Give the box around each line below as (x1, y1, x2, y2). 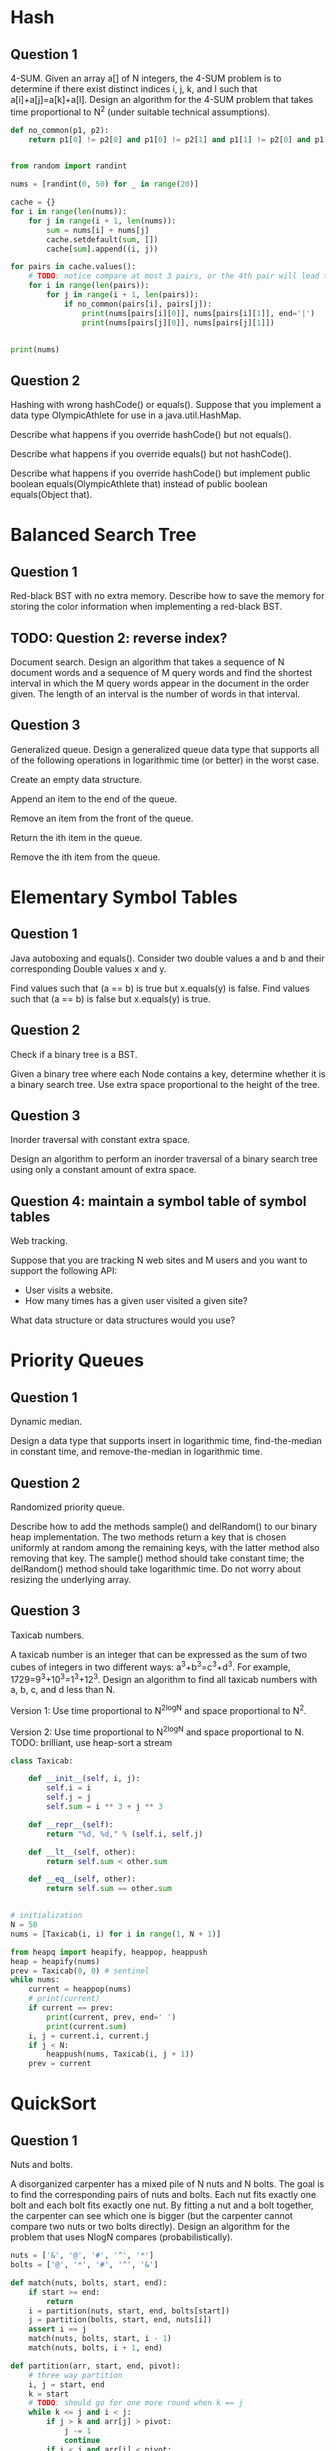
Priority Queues (10, 1349, 145, 1372)
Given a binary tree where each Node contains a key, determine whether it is (10, 1067, 327, 1080)
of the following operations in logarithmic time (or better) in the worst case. (10, 754, 320, 766)
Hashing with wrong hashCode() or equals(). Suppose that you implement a (10, 399, 322, 411)
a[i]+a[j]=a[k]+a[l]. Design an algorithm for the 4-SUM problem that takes (10, 94, 314, 105)
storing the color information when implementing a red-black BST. (10, 601, 283, 613)
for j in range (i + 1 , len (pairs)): (46, 290, 199, 300)
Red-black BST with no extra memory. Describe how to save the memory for (10, 590, 325, 602)
